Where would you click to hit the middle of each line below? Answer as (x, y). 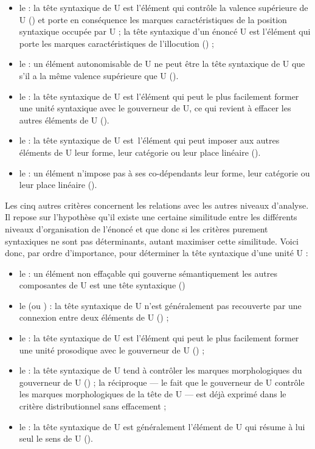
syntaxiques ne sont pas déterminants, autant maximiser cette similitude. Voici (152, 241)
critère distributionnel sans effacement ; (93, 406)
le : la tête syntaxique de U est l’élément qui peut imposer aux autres (149, 140)
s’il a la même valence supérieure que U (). (99, 75)
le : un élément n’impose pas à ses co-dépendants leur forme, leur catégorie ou (164, 172)
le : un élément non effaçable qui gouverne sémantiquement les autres (148, 273)
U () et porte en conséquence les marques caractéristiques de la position (153, 19)
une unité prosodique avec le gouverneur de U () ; (112, 350)
